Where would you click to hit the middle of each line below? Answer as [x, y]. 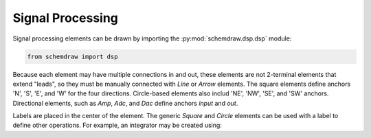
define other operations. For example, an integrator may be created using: [117, 125]
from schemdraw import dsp [72, 56]
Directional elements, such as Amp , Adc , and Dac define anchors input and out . [125, 103]
